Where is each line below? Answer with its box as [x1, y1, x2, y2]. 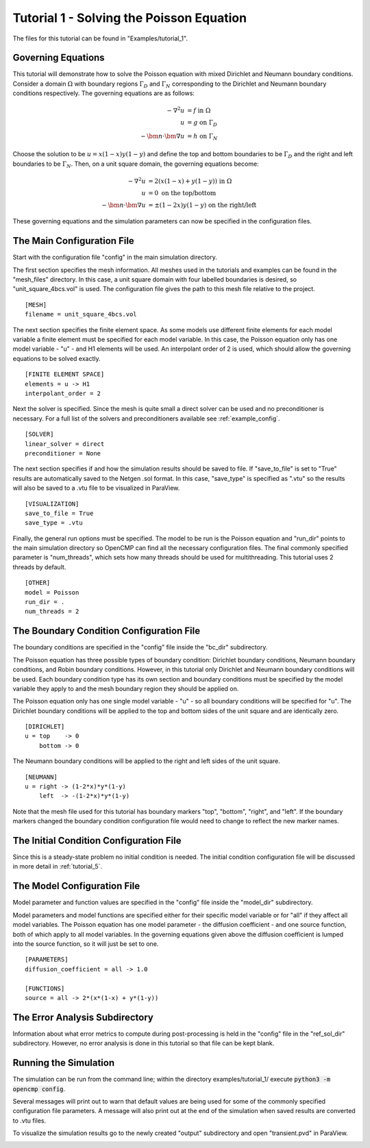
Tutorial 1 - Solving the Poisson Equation [12, 10, 247, 25]
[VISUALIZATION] [25, 500, 79, 508]
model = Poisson [25, 588, 79, 596]
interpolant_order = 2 [25, 390, 101, 397]
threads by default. [12, 562, 66, 571]
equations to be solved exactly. [12, 354, 101, 362]
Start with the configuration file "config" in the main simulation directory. [12, 253, 217, 262]
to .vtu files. [12, 1116, 47, 1125]
